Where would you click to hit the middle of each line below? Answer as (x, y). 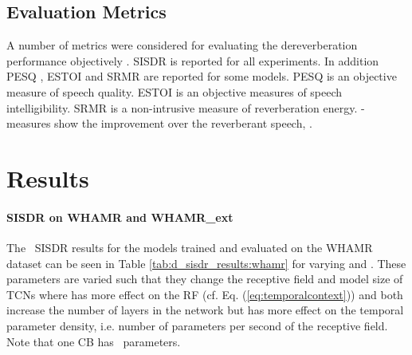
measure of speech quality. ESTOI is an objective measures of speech (175, 91)
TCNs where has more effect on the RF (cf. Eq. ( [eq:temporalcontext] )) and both (205, 294)
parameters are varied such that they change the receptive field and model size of (205, 279)
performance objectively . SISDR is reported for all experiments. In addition (193, 60)
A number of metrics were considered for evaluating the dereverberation (182, 45)
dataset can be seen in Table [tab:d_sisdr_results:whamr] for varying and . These (206, 263)
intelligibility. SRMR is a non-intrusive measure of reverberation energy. (182, 107)
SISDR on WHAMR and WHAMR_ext (120, 217)
